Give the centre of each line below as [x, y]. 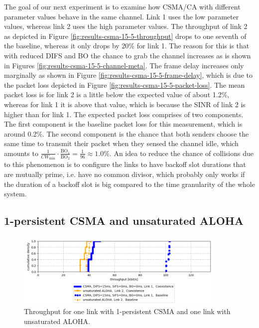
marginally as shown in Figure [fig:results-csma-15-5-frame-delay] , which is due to [128, 75]
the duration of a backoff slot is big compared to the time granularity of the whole [129, 184]
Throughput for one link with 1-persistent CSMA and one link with [127, 311]
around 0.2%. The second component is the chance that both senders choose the [127, 133]
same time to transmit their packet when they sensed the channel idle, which [121, 143]
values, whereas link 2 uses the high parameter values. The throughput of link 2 [126, 26]
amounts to [21, 153]
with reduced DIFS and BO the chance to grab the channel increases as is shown [128, 55]
